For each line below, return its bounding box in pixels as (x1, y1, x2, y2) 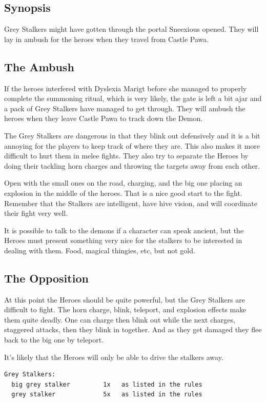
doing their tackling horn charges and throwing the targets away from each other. (4, 160, 260, 171)
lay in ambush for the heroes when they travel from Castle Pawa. (4, 33, 209, 44)
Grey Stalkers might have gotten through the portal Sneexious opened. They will (4, 24, 259, 34)
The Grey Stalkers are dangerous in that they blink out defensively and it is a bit (4, 130, 260, 140)
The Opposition (4, 270, 89, 286)
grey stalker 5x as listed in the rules (11, 391, 202, 398)
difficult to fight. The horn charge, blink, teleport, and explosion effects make (4, 304, 247, 315)
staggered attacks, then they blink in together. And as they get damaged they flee (4, 324, 262, 335)
